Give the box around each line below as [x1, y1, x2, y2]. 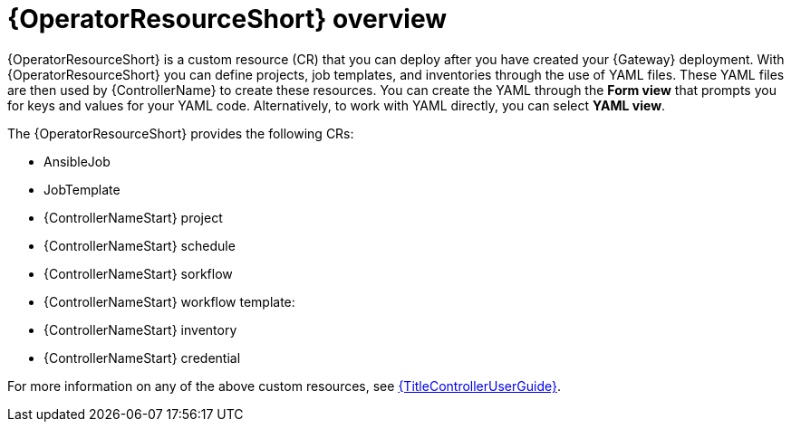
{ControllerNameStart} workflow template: [43, 293, 295, 310]
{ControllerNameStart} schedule [43, 237, 236, 253]
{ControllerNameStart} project [43, 209, 223, 225]
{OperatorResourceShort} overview [7, 4, 448, 34]
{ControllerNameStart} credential [43, 349, 241, 366]
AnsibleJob [43, 153, 111, 169]
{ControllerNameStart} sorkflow [43, 265, 233, 281]
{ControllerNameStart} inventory [43, 321, 237, 338]
